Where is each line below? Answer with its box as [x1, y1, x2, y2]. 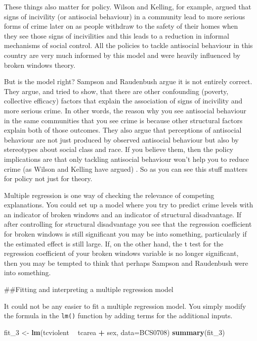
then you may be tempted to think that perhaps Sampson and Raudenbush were [4, 257, 249, 268]
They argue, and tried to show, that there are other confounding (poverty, [4, 86, 228, 96]
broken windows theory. [4, 59, 76, 70]
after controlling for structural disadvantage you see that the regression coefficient [4, 219, 252, 229]
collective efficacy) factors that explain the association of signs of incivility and [4, 96, 243, 106]
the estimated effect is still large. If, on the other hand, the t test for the [4, 238, 223, 248]
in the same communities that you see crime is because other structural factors [4, 115, 243, 125]
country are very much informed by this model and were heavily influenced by [4, 49, 241, 60]
